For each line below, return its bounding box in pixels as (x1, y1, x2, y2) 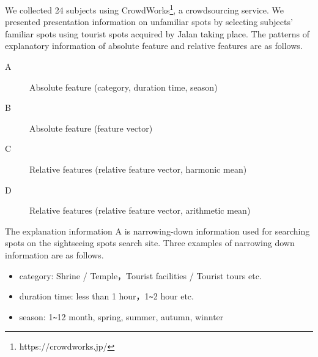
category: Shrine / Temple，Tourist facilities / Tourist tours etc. (19, 269, 262, 282)
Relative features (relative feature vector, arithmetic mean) (29, 204, 251, 217)
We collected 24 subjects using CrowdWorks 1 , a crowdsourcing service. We (5, 2, 284, 16)
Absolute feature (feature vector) (29, 121, 153, 134)
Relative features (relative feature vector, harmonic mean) (29, 163, 247, 175)
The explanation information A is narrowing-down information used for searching (5, 224, 310, 237)
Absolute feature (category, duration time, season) (29, 80, 218, 93)
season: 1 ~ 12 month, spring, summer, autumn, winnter (19, 310, 224, 323)
